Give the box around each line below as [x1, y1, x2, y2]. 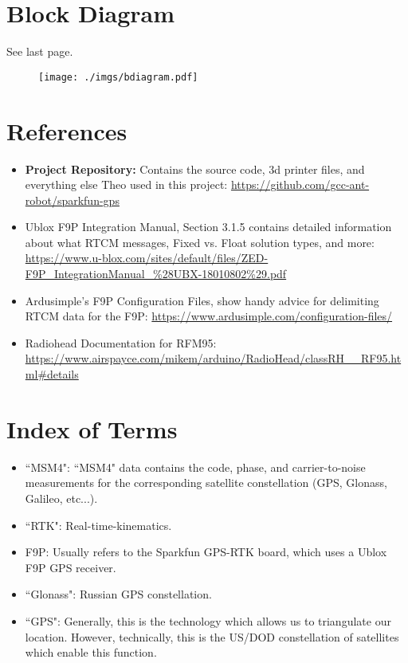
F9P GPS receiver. [25, 559, 116, 575]
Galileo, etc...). [25, 489, 98, 506]
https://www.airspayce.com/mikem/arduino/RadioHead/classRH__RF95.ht [25, 350, 402, 367]
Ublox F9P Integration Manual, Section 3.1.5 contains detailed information [25, 218, 392, 235]
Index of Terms [6, 412, 178, 445]
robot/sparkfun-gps [25, 191, 120, 208]
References [6, 114, 127, 147]
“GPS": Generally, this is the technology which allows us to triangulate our [25, 612, 391, 629]
